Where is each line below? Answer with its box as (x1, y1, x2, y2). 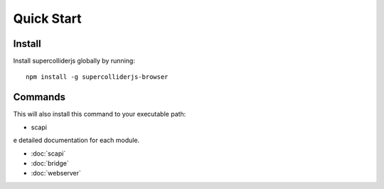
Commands (13, 91, 66, 103)
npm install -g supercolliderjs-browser (26, 73, 169, 81)
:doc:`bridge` (31, 158, 69, 167)
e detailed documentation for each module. (13, 136, 140, 145)
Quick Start (13, 11, 82, 26)
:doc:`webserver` (31, 169, 82, 178)
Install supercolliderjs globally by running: (13, 57, 135, 65)
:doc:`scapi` (31, 149, 66, 158)
